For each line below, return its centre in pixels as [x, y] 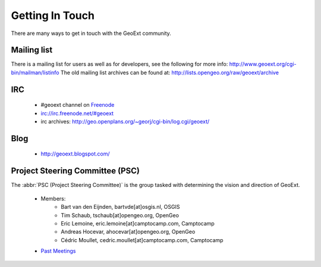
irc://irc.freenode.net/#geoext [77, 113]
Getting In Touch [53, 15]
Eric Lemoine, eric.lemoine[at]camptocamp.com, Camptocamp [138, 223]
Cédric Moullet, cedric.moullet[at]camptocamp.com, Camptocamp [142, 240]
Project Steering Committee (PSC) [75, 171]
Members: [53, 198]
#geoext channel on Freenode [78, 105]
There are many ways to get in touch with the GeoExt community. [91, 33]
